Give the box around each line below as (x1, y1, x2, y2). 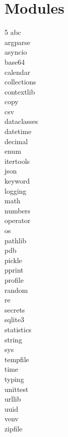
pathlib (4, 235, 26, 245)
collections (4, 76, 36, 87)
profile (4, 274, 24, 285)
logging (4, 185, 26, 196)
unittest (4, 383, 28, 394)
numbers (4, 205, 30, 215)
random (4, 284, 28, 295)
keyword (4, 176, 30, 186)
